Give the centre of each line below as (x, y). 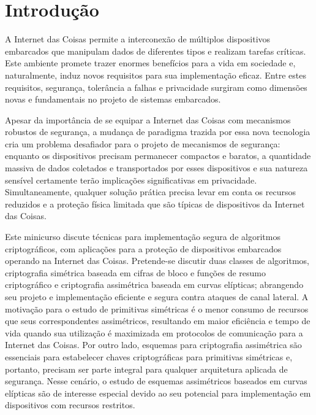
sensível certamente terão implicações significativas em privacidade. (131, 180)
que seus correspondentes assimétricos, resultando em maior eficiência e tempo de (158, 321)
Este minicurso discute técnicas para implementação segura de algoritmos (143, 237)
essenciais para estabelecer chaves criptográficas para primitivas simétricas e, (149, 356)
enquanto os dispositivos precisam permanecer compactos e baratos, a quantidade (158, 156)
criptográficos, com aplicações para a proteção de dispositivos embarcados (143, 248)
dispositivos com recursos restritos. (70, 405)
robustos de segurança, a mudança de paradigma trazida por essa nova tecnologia (158, 132)
